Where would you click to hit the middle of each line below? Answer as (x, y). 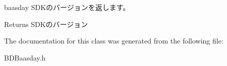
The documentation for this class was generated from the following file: (114, 41)
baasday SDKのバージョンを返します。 (67, 7)
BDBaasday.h (25, 57)
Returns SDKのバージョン (46, 24)
